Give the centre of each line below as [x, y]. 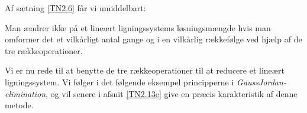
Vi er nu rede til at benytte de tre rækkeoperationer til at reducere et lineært [145, 70]
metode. [19, 105]
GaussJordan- [261, 82]
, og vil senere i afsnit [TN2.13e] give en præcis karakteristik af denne [172, 93]
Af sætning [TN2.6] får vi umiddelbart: [75, 8]
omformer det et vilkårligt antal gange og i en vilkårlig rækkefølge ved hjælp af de [153, 39]
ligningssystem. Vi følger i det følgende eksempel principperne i [119, 82]
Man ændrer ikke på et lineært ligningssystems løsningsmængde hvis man [138, 27]
